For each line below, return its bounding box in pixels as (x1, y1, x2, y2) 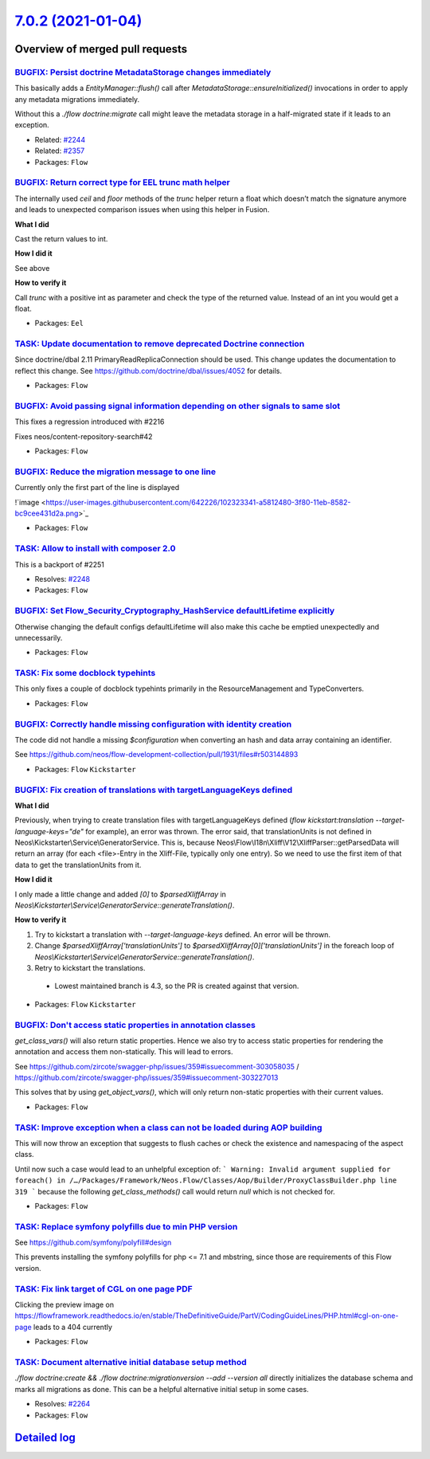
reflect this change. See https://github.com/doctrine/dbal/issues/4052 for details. (14, 366, 283, 375)
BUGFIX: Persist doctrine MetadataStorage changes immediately (14, 66, 272, 77)
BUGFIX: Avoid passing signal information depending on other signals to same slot (14, 401, 341, 411)
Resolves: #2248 (34, 575, 91, 583)
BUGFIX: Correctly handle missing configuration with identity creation (14, 718, 292, 729)
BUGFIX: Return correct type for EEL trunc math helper (14, 177, 230, 188)
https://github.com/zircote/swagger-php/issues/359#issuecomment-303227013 (14, 1073, 279, 1083)
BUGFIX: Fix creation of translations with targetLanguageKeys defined (14, 784, 293, 795)
